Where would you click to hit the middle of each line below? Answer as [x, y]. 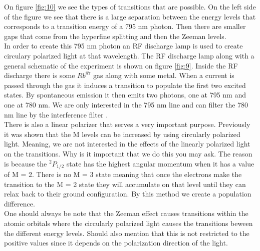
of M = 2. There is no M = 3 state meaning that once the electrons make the [123, 174]
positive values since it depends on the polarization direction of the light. [116, 243]
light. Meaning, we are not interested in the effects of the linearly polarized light [127, 144]
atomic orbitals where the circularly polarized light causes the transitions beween [128, 223]
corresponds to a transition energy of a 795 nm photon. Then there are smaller [125, 26]
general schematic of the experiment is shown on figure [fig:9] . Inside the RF [121, 65]
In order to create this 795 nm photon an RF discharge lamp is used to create [123, 46]
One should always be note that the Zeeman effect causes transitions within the [126, 213]
